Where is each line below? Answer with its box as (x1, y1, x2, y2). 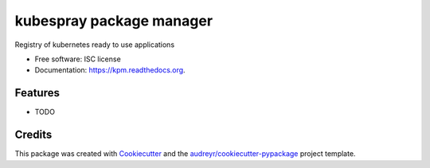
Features (14, 86, 60, 100)
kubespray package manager (14, 12, 213, 29)
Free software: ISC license (34, 54, 121, 64)
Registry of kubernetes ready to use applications (14, 40, 175, 49)
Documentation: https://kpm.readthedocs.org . (34, 65, 186, 75)
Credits (14, 128, 53, 142)
